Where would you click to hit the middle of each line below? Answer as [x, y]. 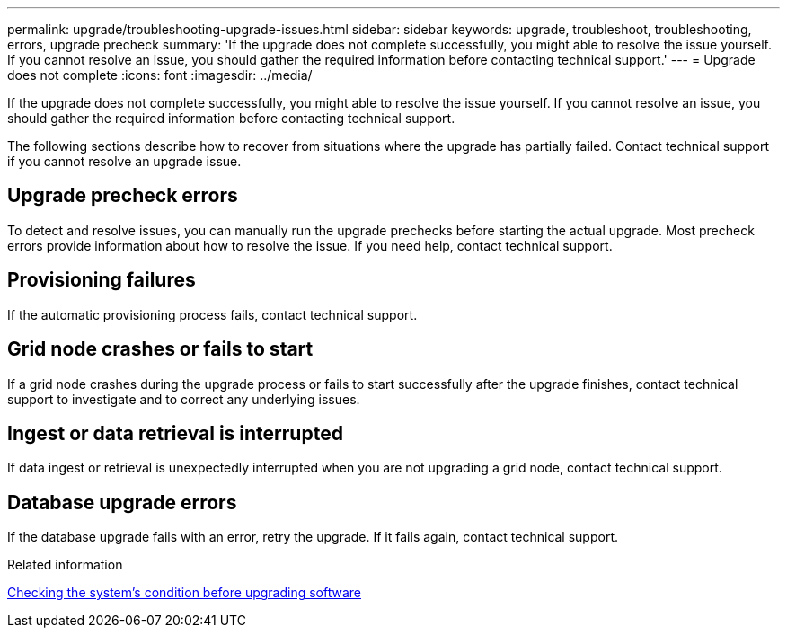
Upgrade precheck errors [123, 196]
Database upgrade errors [122, 502]
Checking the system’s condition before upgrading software [184, 593]
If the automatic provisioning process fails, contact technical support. [212, 314]
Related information [65, 565]
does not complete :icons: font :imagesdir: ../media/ [160, 75]
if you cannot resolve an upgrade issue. [124, 161]
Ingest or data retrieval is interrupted [175, 433]
